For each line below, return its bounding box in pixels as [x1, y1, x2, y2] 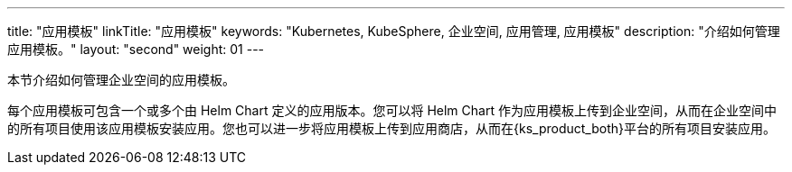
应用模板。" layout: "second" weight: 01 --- [7, 41, 265, 57]
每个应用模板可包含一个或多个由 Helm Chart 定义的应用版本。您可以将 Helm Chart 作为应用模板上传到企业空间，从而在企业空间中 [7, 103, 777, 118]
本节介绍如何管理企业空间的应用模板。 [7, 72, 235, 87]
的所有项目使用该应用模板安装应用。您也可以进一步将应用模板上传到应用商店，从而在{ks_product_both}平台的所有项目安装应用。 [7, 121, 776, 136]
